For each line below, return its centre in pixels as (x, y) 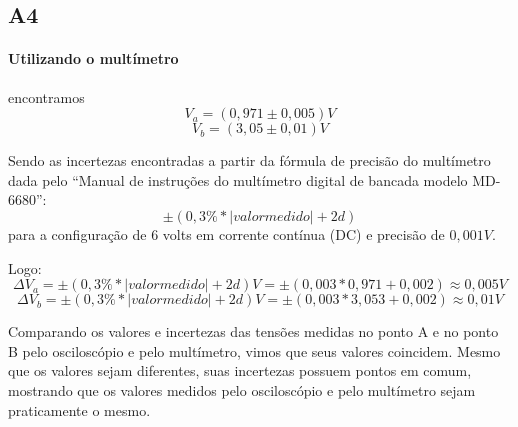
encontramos (46, 96)
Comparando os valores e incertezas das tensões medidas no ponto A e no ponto (253, 331)
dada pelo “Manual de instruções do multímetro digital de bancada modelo (238, 179)
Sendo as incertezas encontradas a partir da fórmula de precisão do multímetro (249, 160)
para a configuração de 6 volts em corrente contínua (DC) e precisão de (226, 233)
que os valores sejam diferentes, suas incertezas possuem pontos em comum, (240, 370)
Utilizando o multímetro (93, 58)
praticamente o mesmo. (79, 409)
